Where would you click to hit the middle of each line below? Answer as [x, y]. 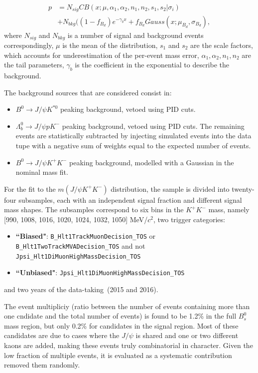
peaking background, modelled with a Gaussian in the [152, 162]
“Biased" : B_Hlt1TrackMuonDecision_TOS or [85, 236]
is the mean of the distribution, [110, 45]
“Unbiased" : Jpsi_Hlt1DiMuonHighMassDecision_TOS [100, 272]
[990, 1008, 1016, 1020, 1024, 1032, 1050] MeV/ [76, 219]
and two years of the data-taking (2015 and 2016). [81, 289]
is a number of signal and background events [135, 35]
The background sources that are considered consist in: [88, 92]
